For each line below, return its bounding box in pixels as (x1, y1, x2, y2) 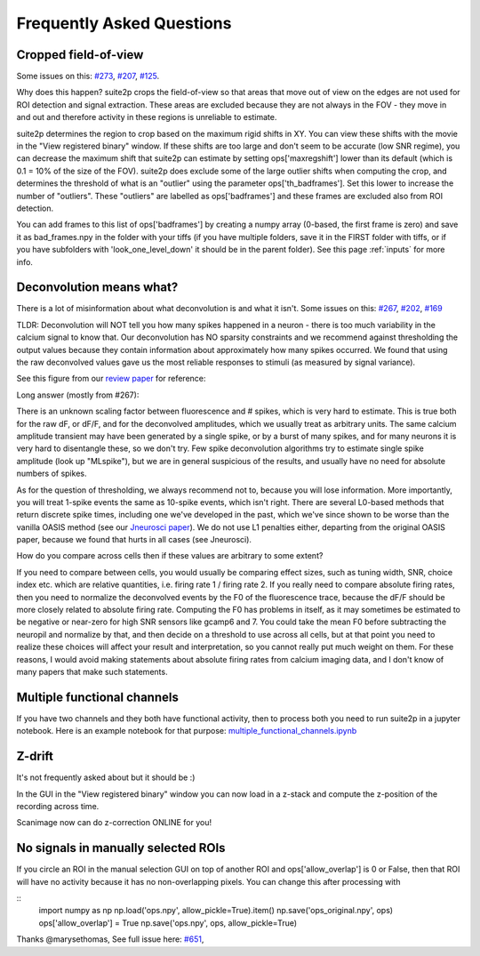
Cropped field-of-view (16, 47, 144, 62)
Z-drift (16, 749, 53, 764)
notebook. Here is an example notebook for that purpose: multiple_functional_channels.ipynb (16, 726, 357, 736)
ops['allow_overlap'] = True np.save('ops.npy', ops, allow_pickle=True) (38, 917, 298, 928)
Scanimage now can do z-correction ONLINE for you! (16, 817, 212, 828)
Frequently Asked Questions (16, 13, 232, 33)
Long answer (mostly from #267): (16, 390, 140, 400)
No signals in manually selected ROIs (16, 840, 226, 856)
